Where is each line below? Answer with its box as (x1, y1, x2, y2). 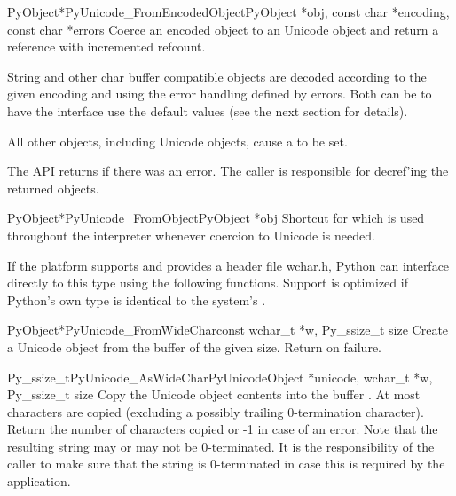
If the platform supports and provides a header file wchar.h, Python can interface (7, 256, 450, 274)
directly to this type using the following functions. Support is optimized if (7, 273, 408, 292)
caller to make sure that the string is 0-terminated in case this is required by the (7, 454, 445, 473)
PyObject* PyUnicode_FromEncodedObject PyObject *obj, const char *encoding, (7, 3, 450, 20)
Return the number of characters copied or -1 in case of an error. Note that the (7, 420, 438, 438)
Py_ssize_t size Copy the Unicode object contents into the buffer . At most (7, 385, 421, 404)
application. (7, 472, 71, 491)
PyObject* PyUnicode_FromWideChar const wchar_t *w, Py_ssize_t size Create (7, 320, 449, 339)
